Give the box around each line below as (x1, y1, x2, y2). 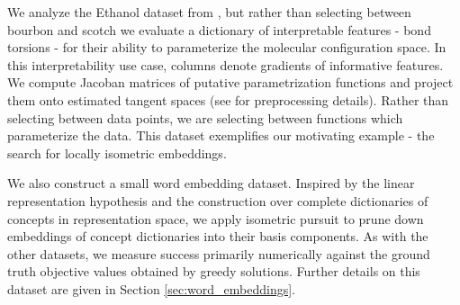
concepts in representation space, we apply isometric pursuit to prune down (7, 209, 424, 228)
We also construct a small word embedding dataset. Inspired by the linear (7, 174, 415, 193)
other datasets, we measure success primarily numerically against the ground (7, 244, 430, 263)
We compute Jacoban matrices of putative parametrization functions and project (7, 73, 454, 92)
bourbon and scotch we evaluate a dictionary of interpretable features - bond (7, 20, 431, 39)
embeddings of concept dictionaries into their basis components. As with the (7, 227, 428, 246)
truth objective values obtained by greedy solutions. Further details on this (7, 262, 420, 281)
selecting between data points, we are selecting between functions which (7, 108, 403, 127)
